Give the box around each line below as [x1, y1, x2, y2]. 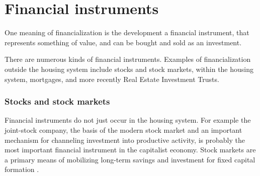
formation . [5, 164, 39, 174]
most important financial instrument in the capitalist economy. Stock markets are [5, 144, 256, 155]
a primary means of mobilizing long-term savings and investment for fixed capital [5, 154, 255, 164]
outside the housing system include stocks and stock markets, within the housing [5, 63, 253, 74]
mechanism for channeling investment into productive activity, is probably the [5, 134, 245, 145]
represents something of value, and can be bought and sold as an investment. [5, 37, 242, 47]
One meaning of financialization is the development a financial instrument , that [5, 27, 249, 38]
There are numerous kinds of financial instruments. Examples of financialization [5, 54, 251, 64]
